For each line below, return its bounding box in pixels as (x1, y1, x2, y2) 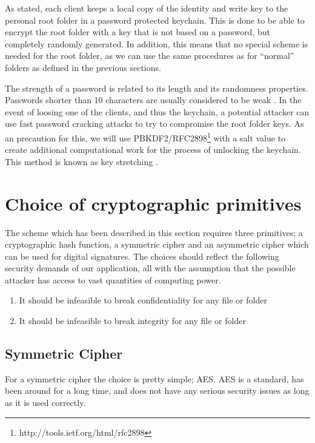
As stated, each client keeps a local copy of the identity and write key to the (5, 2, 288, 14)
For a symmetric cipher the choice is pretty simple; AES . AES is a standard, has (5, 372, 304, 385)
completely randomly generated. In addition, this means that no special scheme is (5, 37, 308, 50)
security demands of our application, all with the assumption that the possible (5, 262, 296, 274)
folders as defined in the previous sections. (5, 61, 161, 73)
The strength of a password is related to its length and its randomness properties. (5, 81, 308, 94)
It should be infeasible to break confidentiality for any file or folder (19, 294, 267, 306)
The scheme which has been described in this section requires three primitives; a (5, 226, 303, 238)
